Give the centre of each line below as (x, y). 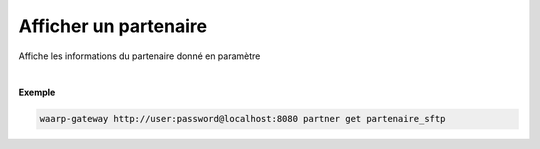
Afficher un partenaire (113, 26)
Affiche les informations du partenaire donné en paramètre (139, 56)
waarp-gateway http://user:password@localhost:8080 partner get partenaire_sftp (242, 119)
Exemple (37, 92)
